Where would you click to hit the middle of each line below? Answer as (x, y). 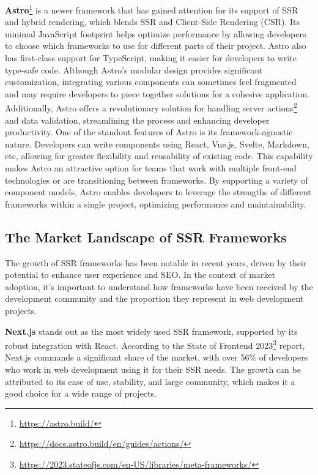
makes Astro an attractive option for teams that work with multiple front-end (151, 168)
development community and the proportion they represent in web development (154, 298)
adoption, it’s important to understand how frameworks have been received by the (159, 286)
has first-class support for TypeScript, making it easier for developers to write (151, 58)
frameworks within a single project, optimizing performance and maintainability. (156, 204)
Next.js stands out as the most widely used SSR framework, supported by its (151, 331)
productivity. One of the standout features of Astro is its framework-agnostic (149, 132)
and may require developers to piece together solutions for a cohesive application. (157, 93)
